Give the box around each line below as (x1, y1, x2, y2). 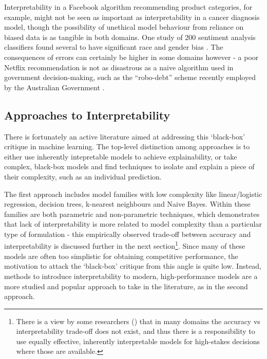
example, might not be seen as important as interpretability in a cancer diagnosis (4, 11, 260, 22)
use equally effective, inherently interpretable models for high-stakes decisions (16, 335, 260, 346)
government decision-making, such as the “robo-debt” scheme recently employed (4, 72, 256, 83)
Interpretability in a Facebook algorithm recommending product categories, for (4, 2, 253, 12)
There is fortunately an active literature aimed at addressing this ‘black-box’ (4, 131, 245, 142)
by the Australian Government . (4, 82, 105, 92)
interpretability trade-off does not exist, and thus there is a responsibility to (16, 326, 255, 336)
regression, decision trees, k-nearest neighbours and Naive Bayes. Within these (4, 198, 251, 209)
